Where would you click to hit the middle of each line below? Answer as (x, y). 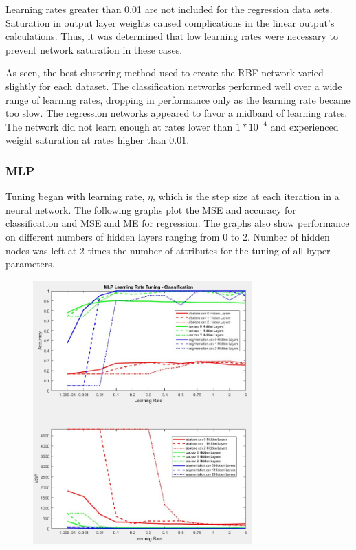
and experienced (304, 126)
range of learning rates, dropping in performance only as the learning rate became (178, 99)
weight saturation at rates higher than (86, 140)
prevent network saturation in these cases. (94, 49)
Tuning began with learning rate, (75, 196)
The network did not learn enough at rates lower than (119, 126)
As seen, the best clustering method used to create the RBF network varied (165, 73)
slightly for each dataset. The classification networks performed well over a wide (174, 86)
